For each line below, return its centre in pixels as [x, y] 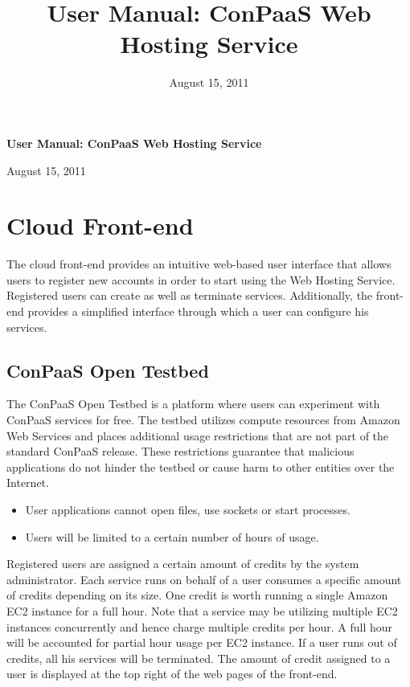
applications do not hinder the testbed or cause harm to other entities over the [201, 466]
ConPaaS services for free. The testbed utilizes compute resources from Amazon [203, 419]
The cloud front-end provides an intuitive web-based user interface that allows [199, 264]
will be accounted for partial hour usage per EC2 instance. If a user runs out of [202, 642]
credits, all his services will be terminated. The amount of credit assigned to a [199, 658]
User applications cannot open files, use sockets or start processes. [188, 509]
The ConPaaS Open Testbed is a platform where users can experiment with [193, 404]
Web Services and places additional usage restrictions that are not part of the [198, 435]
